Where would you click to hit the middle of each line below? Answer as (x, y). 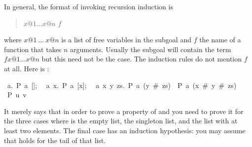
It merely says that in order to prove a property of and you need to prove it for (124, 111)
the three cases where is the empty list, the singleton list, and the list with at (121, 121)
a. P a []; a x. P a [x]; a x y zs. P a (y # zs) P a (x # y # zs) (122, 85)
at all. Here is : (27, 68)
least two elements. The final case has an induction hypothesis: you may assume (125, 130)
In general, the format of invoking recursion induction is (89, 6)
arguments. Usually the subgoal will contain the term (151, 49)
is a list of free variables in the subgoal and (126, 40)
